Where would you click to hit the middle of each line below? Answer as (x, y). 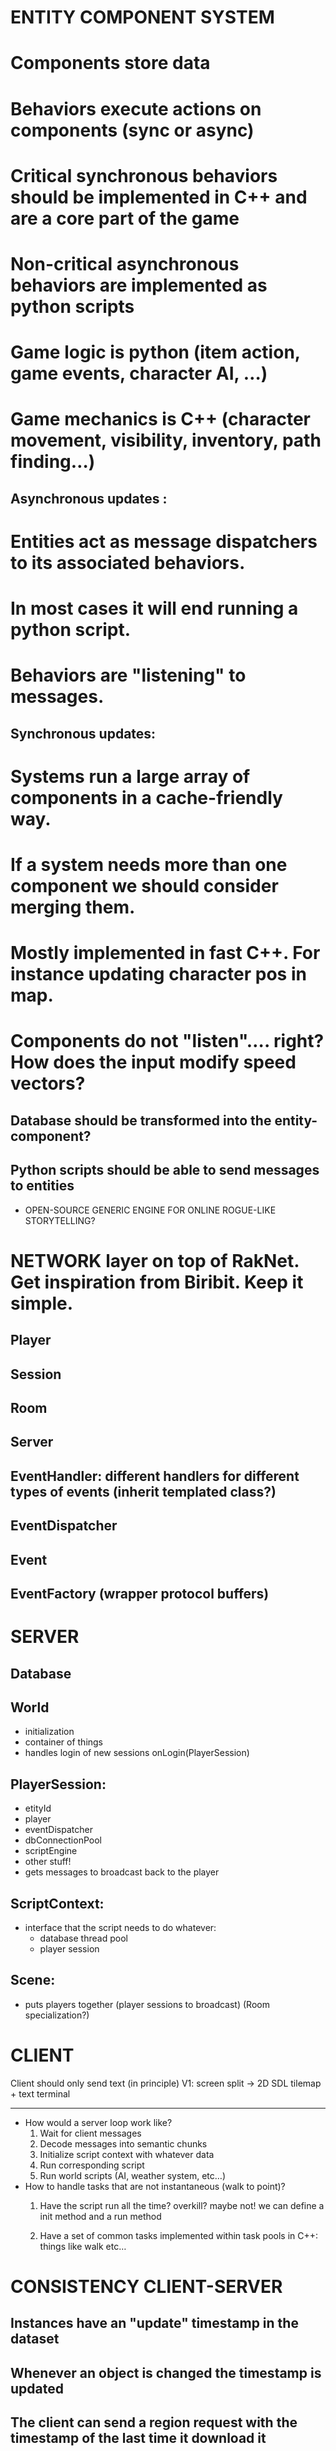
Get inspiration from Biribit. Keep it (157, 1282)
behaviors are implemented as (139, 285)
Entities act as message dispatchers (164, 541)
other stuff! (48, 1862)
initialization (49, 1732)
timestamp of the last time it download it (138, 2438)
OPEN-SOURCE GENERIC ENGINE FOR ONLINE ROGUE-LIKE (150, 1210)
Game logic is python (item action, (155, 352)
